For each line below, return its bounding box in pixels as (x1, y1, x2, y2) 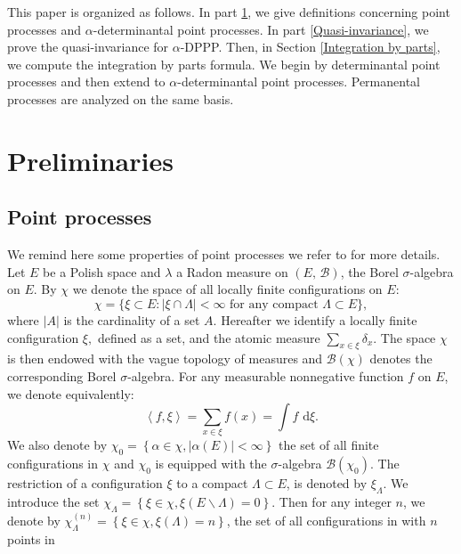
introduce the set (7, 493, 100, 511)
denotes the (369, 349, 433, 368)
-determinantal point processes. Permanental (177, 72, 420, 91)
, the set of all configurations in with (226, 510, 426, 529)
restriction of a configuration (7, 474, 163, 493)
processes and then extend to (7, 72, 166, 91)
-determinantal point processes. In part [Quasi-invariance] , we (93, 20, 429, 38)
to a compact (176, 474, 248, 493)
